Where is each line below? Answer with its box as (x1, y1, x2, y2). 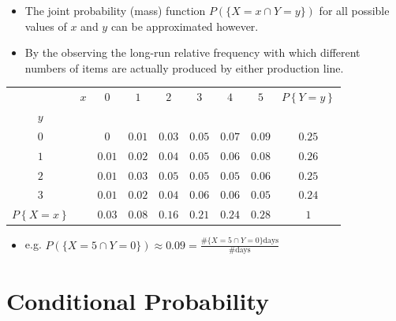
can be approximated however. (110, 17, 259, 34)
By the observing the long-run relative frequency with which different (24, 44, 361, 61)
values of (24, 17, 67, 34)
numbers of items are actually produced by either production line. (24, 59, 344, 76)
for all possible (319, 2, 390, 18)
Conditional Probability (6, 284, 270, 316)
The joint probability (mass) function (24, 2, 206, 18)
